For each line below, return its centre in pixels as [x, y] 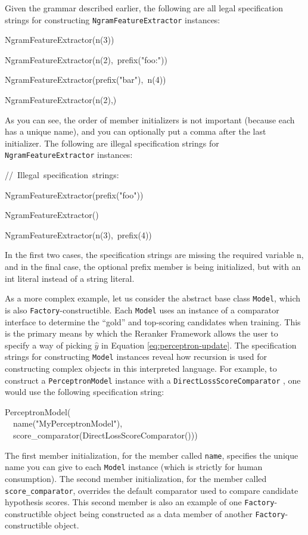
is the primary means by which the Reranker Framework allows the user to [141, 333]
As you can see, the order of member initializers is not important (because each [150, 119]
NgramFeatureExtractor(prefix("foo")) [74, 195]
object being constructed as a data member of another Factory [170, 513]
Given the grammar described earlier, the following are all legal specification [144, 8]
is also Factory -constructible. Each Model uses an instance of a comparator [142, 310]
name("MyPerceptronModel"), [68, 423]
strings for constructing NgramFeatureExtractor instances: [113, 19]
